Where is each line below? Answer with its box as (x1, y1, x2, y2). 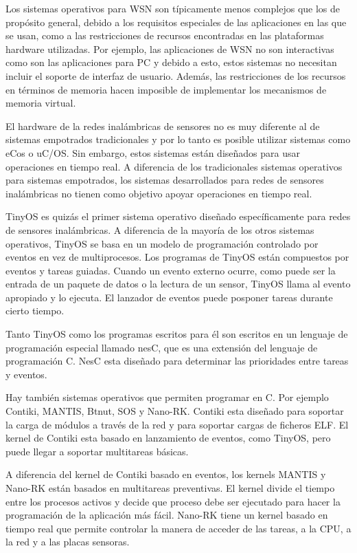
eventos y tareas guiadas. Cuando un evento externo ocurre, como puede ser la (5, 263, 336, 277)
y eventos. (5, 367, 47, 381)
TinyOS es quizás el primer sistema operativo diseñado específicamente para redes (5, 209, 351, 224)
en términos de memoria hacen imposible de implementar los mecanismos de (5, 82, 327, 96)
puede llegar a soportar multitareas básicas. (5, 444, 189, 458)
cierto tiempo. (5, 303, 65, 318)
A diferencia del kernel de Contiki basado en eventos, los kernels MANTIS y (5, 467, 326, 481)
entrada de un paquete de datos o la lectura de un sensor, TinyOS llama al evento (5, 276, 351, 291)
